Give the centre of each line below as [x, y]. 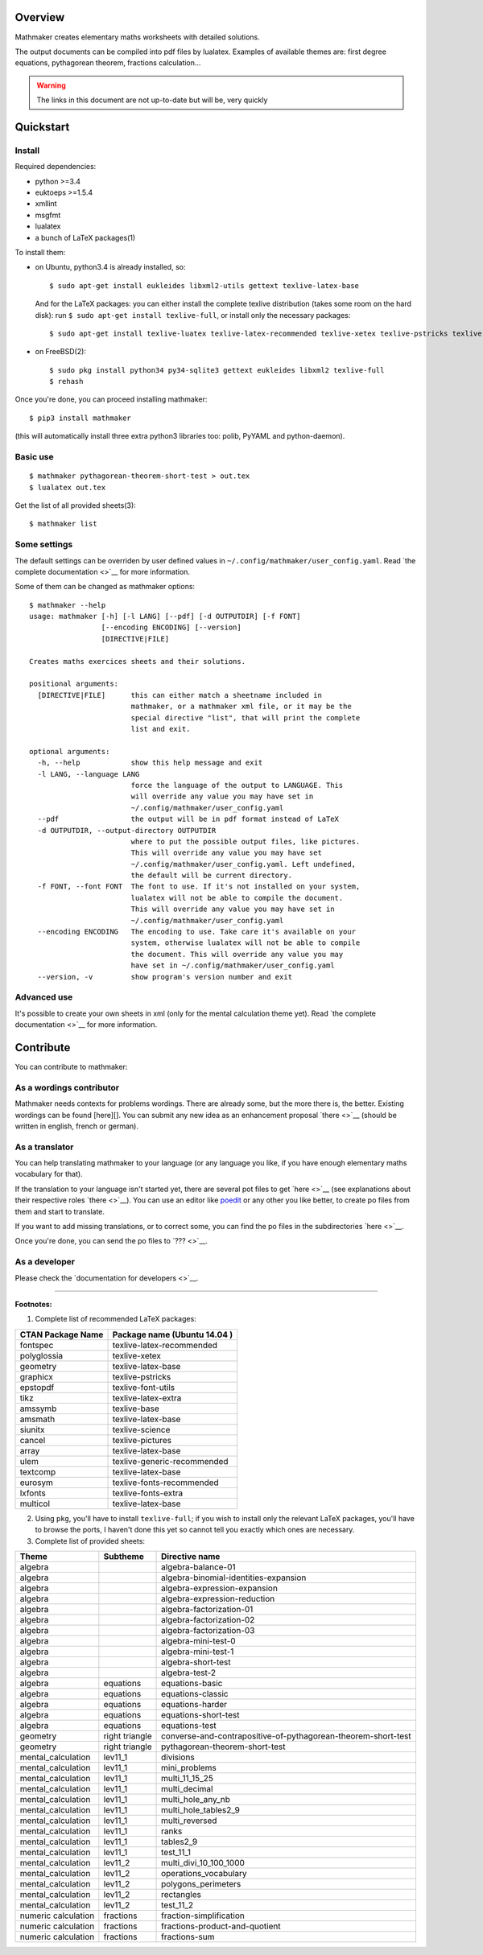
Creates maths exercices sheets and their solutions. [137, 661]
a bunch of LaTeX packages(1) [85, 237]
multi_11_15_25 [187, 1778]
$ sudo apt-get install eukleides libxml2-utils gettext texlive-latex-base [204, 285]
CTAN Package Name [62, 1334]
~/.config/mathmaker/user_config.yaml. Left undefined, [244, 864]
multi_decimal [187, 1788]
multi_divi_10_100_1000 [203, 1862]
